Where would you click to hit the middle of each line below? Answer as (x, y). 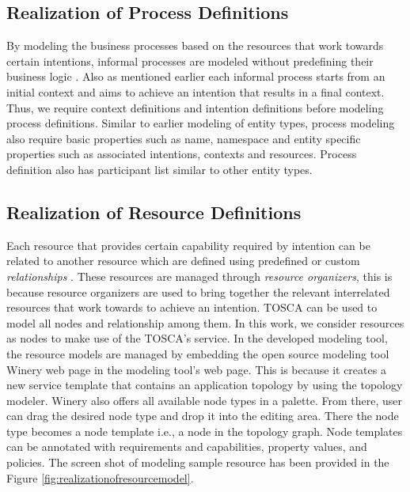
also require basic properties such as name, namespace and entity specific (184, 138)
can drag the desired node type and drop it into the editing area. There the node (203, 416)
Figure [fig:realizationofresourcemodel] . (100, 477)
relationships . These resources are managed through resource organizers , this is (199, 276)
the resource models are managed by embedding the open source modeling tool (198, 353)
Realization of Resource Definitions (154, 212)
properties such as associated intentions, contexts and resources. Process (182, 154)
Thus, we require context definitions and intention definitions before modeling (195, 107)
